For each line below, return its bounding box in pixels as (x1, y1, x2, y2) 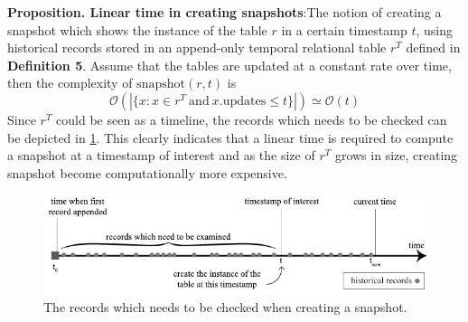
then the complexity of (7, 73, 133, 92)
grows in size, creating (334, 146, 458, 165)
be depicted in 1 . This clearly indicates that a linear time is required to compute (7, 128, 454, 147)
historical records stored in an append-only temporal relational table (7, 38, 387, 57)
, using (416, 20, 453, 39)
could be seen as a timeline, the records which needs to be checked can (56, 109, 447, 128)
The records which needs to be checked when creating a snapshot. (43, 298, 407, 317)
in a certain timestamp (281, 20, 407, 39)
